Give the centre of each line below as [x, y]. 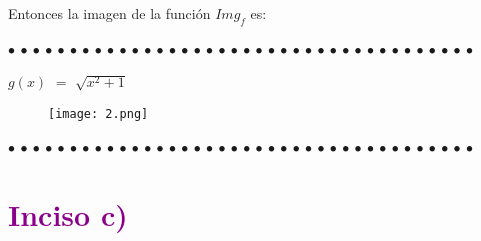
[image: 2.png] [98, 113]
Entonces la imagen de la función [109, 13]
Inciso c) [68, 214]
